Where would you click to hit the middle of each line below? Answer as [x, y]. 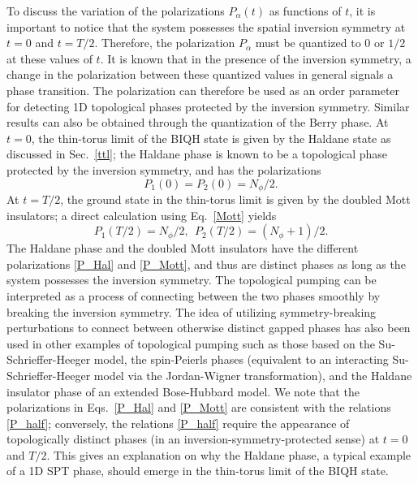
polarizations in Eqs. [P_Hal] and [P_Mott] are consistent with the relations [199, 407]
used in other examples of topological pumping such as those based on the [191, 343]
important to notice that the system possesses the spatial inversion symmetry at [206, 26]
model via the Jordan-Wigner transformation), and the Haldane [253, 375]
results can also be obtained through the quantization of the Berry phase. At [198, 122]
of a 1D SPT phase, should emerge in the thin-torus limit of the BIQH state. [198, 471]
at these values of [50, 58]
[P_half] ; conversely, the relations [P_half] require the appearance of [178, 423]
